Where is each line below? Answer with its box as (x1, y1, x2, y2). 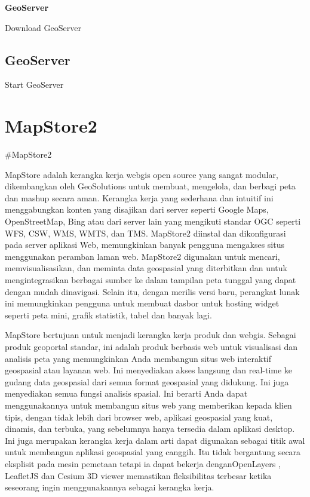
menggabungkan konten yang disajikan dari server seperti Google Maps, (5, 203, 269, 216)
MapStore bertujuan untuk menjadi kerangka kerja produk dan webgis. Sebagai (5, 329, 296, 341)
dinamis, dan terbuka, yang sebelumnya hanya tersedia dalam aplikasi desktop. (5, 422, 295, 435)
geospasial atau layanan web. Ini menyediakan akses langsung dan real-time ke (5, 364, 293, 376)
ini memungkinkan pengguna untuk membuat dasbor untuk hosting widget (5, 297, 280, 309)
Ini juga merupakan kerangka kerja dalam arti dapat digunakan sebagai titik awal (5, 434, 305, 446)
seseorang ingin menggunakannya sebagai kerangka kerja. (5, 481, 214, 493)
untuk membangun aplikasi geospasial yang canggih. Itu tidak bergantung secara (5, 446, 301, 458)
